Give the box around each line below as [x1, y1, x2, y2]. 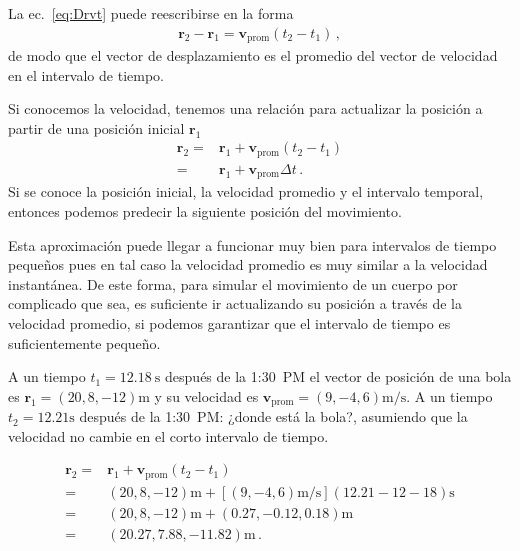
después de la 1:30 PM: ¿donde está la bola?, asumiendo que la [79, 406, 468, 427]
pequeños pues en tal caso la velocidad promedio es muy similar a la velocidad [8, 254, 488, 275]
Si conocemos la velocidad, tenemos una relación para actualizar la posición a [8, 98, 483, 119]
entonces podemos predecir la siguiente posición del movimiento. [8, 201, 402, 222]
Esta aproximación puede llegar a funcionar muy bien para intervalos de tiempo [8, 234, 497, 255]
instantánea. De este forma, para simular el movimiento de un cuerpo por [8, 273, 458, 294]
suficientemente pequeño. [8, 332, 161, 353]
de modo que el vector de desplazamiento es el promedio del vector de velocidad [8, 45, 498, 66]
